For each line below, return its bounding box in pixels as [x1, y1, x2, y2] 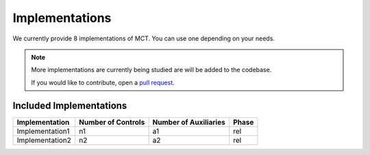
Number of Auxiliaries [152, 117, 225, 127]
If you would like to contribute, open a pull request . [31, 78, 175, 86]
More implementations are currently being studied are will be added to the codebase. [31, 66, 272, 74]
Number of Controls [79, 117, 145, 127]
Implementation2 [16, 135, 72, 145]
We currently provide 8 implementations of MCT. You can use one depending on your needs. [12, 34, 275, 43]
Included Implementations [12, 99, 127, 111]
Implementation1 [16, 126, 70, 136]
